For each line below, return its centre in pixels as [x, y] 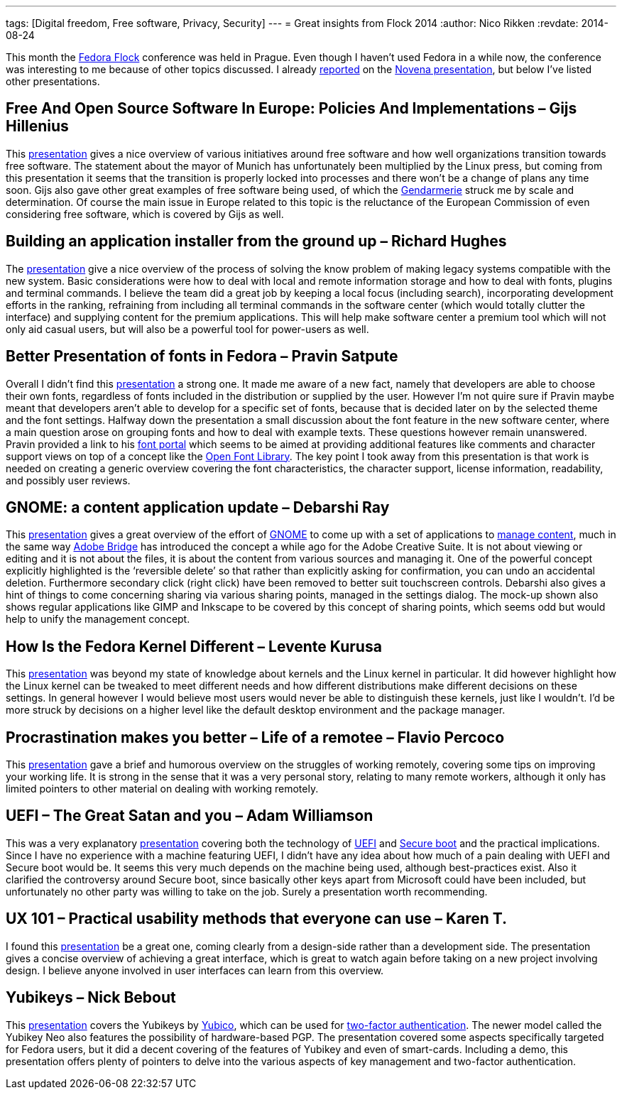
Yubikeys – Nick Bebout [91, 998]
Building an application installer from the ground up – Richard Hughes [256, 241]
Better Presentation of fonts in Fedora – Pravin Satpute [202, 356]
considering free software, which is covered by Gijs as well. [145, 214]
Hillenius [37, 126]
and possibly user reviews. [68, 480]
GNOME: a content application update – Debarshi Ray [198, 507]
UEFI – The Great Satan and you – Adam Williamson [190, 816]
